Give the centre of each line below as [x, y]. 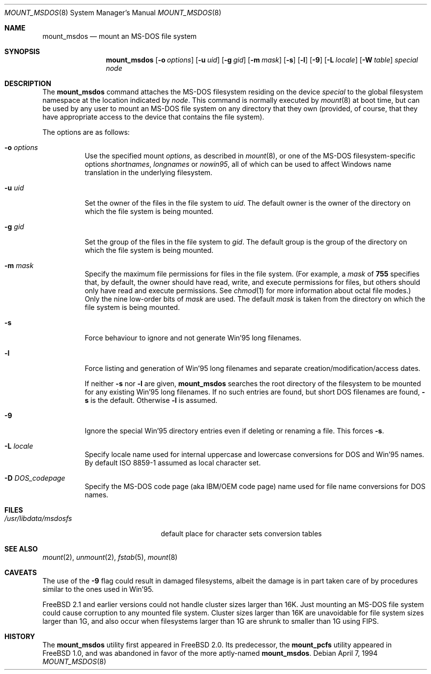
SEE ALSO [21, 549]
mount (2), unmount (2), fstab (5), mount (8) [110, 557]
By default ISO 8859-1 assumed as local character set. [173, 463]
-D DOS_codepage [35, 478]
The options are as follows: [86, 132]
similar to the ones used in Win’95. [98, 589]
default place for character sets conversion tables [241, 534]
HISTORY [20, 636]
